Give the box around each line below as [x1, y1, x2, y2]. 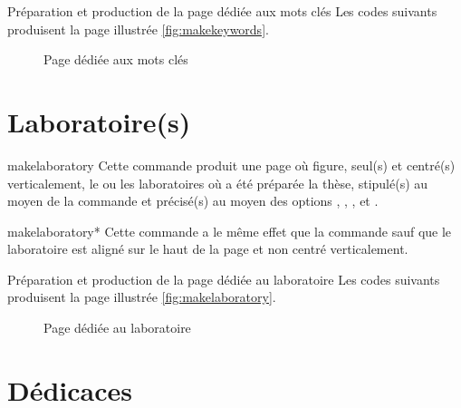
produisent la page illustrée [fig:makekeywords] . [7, 19, 269, 38]
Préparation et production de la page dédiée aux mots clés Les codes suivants [7, 2, 437, 20]
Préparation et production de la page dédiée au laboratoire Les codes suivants [7, 269, 440, 288]
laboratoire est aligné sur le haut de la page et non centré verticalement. [7, 239, 408, 258]
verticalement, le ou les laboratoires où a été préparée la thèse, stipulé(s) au [7, 173, 428, 192]
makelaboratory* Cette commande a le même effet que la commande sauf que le [7, 221, 452, 240]
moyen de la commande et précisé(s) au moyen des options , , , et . [7, 191, 379, 210]
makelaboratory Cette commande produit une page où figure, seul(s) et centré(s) [7, 155, 456, 174]
